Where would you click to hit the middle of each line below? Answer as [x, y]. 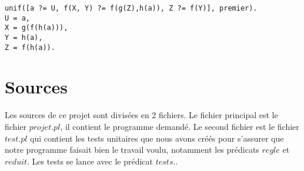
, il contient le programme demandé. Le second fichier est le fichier [180, 126]
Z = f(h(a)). [30, 47]
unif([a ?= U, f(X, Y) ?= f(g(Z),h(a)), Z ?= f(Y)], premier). [131, 8]
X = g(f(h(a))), [36, 28]
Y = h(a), [24, 37]
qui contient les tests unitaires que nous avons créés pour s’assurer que [157, 138]
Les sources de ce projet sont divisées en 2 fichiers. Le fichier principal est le [141, 115]
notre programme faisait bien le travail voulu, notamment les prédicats [132, 150]
